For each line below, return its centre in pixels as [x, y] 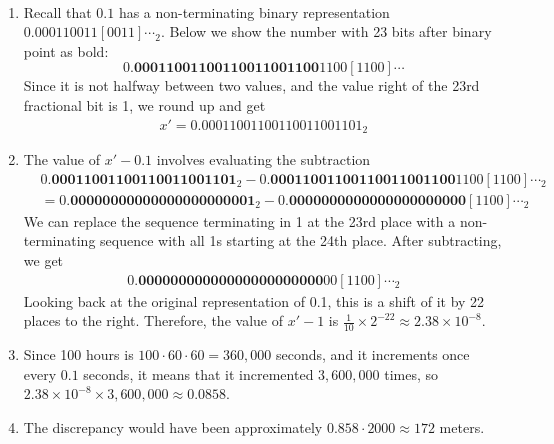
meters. [462, 426]
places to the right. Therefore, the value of [153, 320]
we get [43, 259]
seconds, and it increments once [373, 353]
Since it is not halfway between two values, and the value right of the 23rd [251, 85]
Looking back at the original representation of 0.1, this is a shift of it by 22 [254, 300]
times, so [411, 373]
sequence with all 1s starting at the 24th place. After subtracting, [301, 240]
